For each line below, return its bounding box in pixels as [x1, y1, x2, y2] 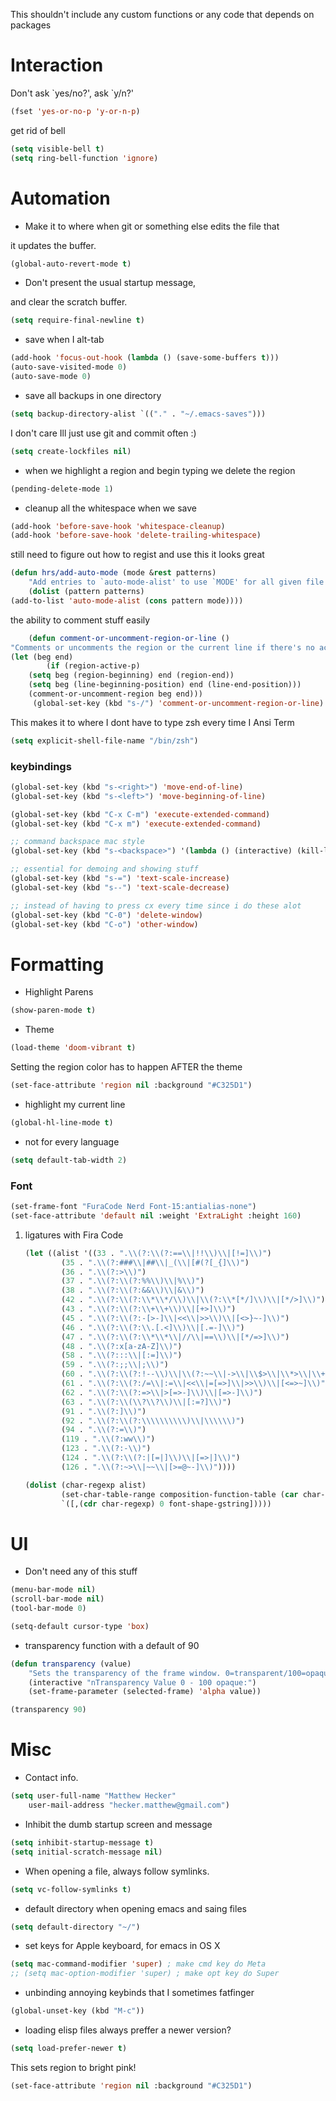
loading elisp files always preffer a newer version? [24, 2024, 232, 2036]
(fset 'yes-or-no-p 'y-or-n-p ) [10, 106, 141, 116]
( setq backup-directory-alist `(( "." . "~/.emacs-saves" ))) [10, 409, 267, 419]
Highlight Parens [24, 986, 94, 998]
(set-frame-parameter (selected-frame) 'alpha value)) [28, 1687, 262, 1697]
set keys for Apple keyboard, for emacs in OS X [24, 1940, 221, 1952]
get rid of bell [10, 124, 66, 136]
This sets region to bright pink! [10, 2061, 137, 2073]
